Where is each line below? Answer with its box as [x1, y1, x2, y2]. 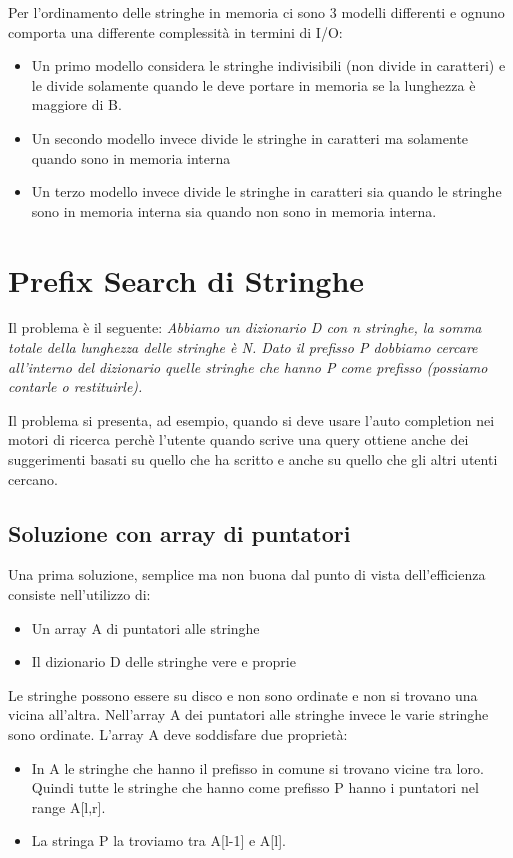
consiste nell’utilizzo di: [8, 584, 151, 605]
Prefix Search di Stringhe [8, 259, 365, 300]
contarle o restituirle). [8, 376, 143, 397]
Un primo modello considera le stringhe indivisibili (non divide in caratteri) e [31, 55, 506, 76]
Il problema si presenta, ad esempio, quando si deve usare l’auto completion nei [8, 409, 495, 430]
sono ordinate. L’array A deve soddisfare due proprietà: [8, 723, 348, 744]
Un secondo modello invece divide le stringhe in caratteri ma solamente [31, 127, 469, 148]
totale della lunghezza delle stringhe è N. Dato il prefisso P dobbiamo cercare [8, 337, 478, 358]
